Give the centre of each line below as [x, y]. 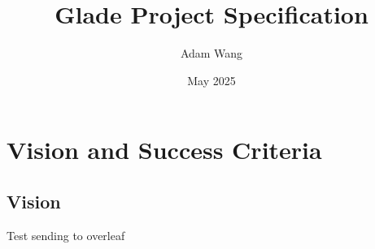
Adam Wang [211, 53]
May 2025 [211, 80]
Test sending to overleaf [66, 235]
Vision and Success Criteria [164, 150]
